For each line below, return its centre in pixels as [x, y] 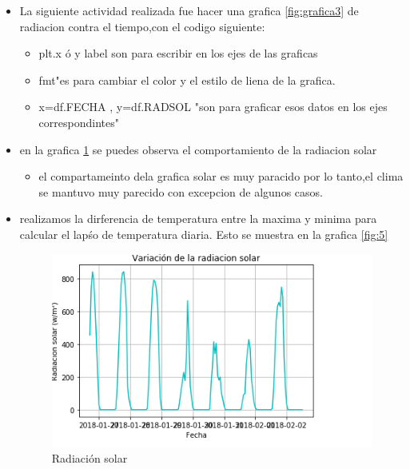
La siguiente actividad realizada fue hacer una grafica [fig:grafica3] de [189, 10]
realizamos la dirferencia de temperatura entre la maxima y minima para [198, 219]
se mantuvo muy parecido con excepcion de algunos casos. [181, 191]
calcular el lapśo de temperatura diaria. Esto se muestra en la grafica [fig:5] [204, 234]
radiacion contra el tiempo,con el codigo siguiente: [142, 26]
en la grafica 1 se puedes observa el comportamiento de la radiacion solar [198, 149]
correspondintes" [79, 122]
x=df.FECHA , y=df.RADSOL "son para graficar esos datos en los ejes [213, 107]
